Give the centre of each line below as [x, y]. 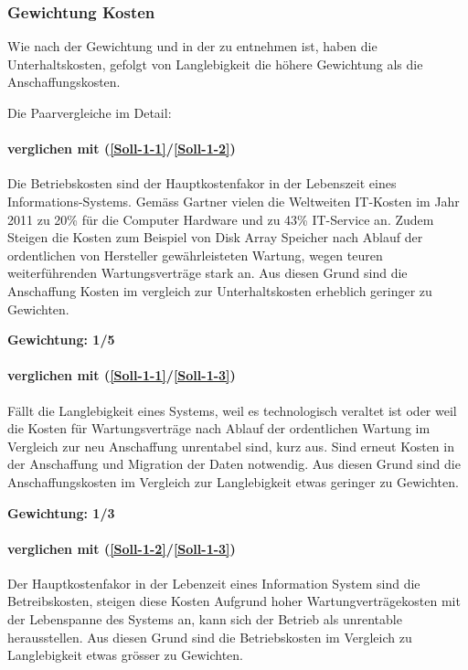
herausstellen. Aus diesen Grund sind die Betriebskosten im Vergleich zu [210, 637]
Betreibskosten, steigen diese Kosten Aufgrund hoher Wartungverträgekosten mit [234, 601]
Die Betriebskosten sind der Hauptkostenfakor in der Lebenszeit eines [202, 183]
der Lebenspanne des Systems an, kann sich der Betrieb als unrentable [205, 619]
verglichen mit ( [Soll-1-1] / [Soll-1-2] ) [122, 149]
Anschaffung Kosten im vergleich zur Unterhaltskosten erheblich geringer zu [220, 290]
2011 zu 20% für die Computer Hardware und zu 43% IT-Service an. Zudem [221, 219]
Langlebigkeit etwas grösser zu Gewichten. [126, 655]
